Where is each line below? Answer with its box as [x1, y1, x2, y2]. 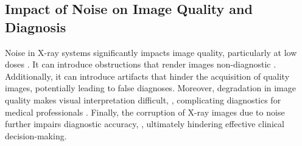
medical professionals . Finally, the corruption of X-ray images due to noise [5, 105, 285, 118]
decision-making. [5, 129, 67, 142]
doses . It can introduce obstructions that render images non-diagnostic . [5, 58, 276, 71]
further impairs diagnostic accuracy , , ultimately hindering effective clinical [5, 117, 284, 130]
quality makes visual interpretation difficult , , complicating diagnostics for [5, 93, 281, 106]
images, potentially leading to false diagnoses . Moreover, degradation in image [5, 82, 297, 94]
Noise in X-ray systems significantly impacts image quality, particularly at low [5, 46, 297, 58]
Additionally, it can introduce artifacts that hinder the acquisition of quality [5, 69, 290, 82]
